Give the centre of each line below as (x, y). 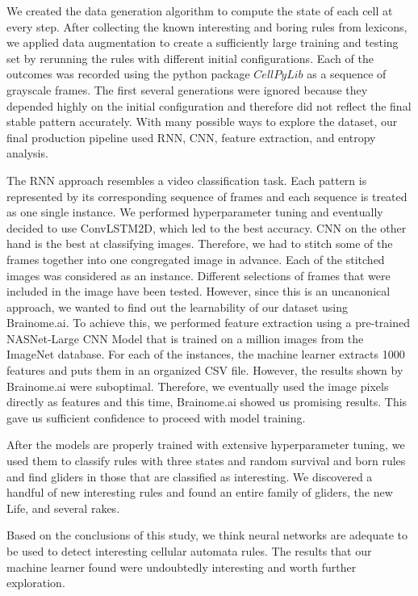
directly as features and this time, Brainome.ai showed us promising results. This (207, 402)
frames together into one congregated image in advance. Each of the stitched (196, 259)
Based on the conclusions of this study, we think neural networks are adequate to (207, 535)
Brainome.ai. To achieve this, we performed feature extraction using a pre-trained (208, 323)
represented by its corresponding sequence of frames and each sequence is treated (207, 196)
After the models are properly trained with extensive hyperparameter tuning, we (206, 445)
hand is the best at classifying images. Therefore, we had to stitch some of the (200, 243)
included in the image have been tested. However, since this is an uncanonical (199, 291)
